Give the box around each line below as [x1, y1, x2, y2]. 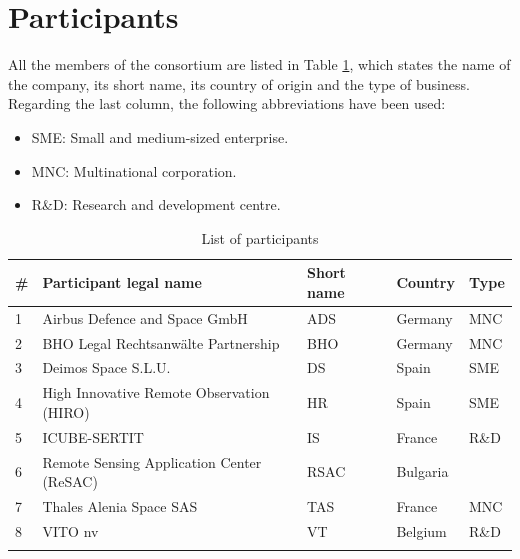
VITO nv [42, 520, 99, 541]
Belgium [396, 520, 447, 541]
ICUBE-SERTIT [42, 426, 144, 447]
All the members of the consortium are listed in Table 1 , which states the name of [8, 54, 511, 75]
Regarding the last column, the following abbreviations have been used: [8, 93, 446, 114]
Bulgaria [396, 461, 449, 482]
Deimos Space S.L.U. [42, 357, 171, 378]
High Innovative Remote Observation [42, 382, 270, 403]
